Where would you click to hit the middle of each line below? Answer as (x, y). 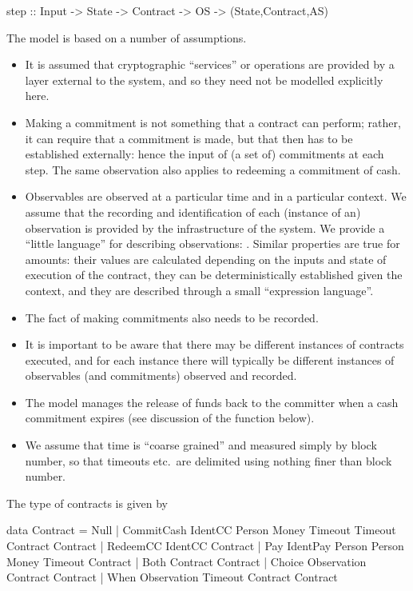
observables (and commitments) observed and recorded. (161, 375)
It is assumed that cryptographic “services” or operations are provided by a (210, 64)
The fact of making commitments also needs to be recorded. (172, 317)
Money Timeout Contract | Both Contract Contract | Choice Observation (187, 561)
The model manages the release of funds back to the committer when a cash (212, 402)
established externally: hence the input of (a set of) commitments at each (205, 154)
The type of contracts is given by (87, 503)
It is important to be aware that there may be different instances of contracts (214, 344)
